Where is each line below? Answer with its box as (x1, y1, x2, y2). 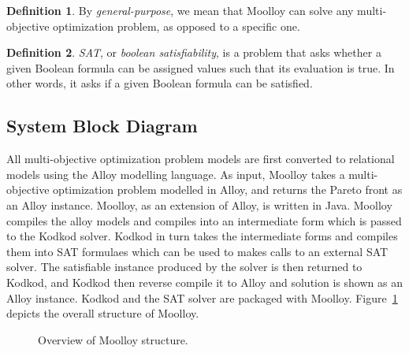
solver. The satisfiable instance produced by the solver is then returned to (6, 258, 363, 275)
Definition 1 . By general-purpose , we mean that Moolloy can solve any (6, 2, 354, 18)
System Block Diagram (6, 113, 198, 138)
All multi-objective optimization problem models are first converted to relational (6, 150, 395, 167)
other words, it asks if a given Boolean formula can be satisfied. (6, 75, 313, 91)
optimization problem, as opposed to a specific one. (53, 17, 300, 34)
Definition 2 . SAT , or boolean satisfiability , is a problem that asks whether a (6, 44, 381, 61)
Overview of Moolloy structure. (38, 331, 188, 347)
